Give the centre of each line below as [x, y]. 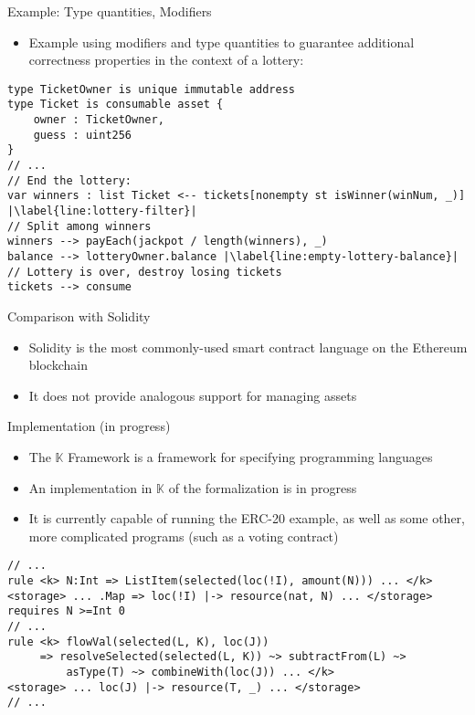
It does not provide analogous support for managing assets [193, 395]
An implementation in [90, 487]
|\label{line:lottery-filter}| [102, 211]
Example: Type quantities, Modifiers [110, 11]
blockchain [58, 365]
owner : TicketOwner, [99, 120]
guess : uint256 [83, 135]
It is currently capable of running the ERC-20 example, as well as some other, [247, 518]
